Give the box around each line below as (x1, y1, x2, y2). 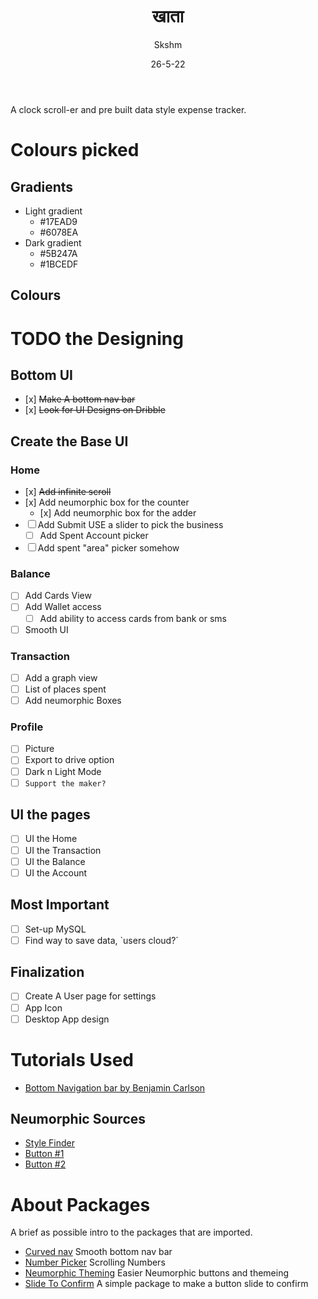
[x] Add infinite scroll (24, 486, 112, 498)
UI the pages (10, 806, 91, 824)
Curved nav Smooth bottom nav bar (24, 1246, 173, 1258)
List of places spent (24, 683, 107, 695)
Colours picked (10, 139, 140, 162)
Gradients (10, 178, 74, 195)
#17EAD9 (39, 215, 78, 227)
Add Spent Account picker (39, 530, 149, 542)
